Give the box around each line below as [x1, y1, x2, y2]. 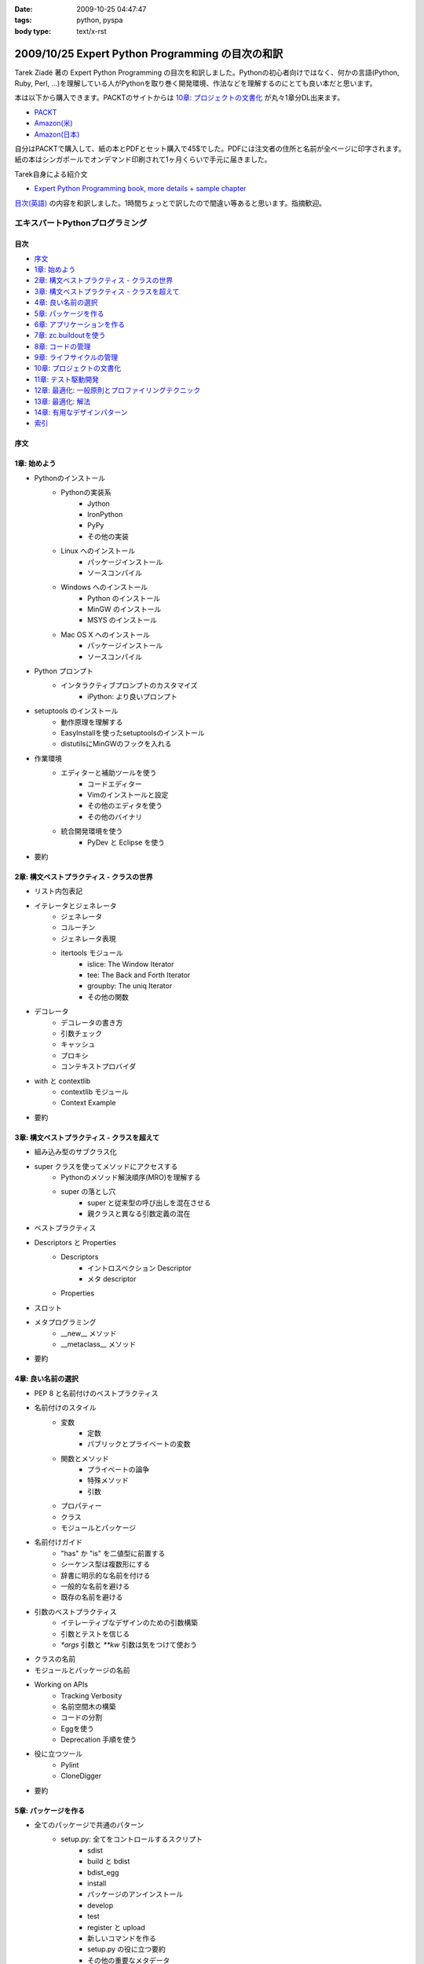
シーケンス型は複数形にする [60, 1559, 151, 1569]
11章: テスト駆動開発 [34, 374, 100, 384]
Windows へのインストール [60, 582, 148, 592]
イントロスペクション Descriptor [87, 1263, 192, 1273]
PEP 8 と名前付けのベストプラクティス [34, 1388, 159, 1398]
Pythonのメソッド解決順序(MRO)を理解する [60, 1172, 202, 1182]
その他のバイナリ [87, 812, 143, 821]
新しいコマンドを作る [87, 1933, 156, 1943]
